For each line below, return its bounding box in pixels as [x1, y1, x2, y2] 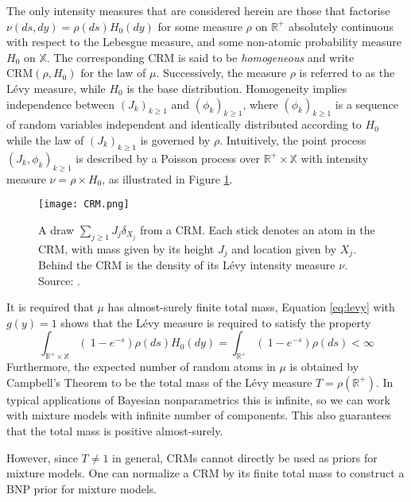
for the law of [80, 64, 146, 81]
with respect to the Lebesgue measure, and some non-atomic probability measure [6, 33, 401, 50]
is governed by [140, 131, 211, 148]
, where [242, 95, 278, 112]
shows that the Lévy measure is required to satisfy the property [60, 314, 371, 330]
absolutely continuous [288, 17, 394, 34]
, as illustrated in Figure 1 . [102, 170, 233, 187]
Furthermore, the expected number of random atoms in [6, 358, 276, 375]
